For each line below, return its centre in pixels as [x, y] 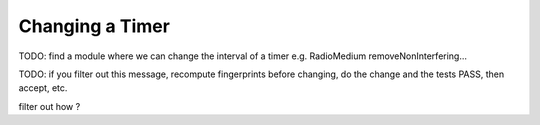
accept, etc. [43, 88]
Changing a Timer [94, 26]
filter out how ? [49, 106]
